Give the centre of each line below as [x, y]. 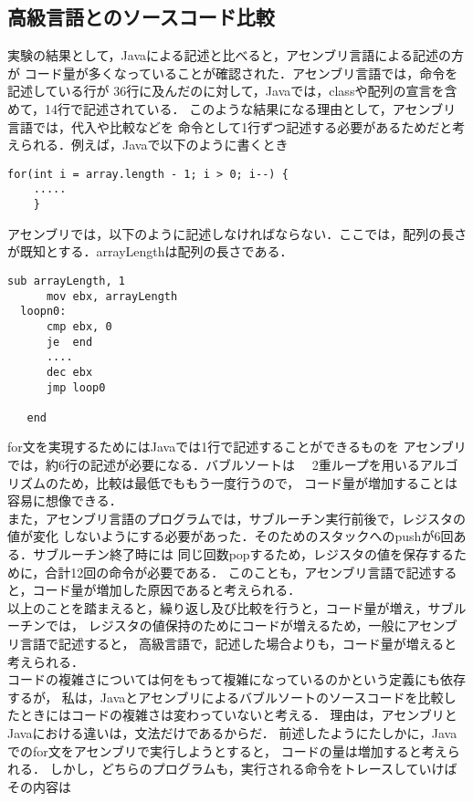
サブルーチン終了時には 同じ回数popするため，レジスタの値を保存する [243, 554]
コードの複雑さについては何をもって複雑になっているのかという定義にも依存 [236, 679]
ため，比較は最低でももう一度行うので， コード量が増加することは [258, 482]
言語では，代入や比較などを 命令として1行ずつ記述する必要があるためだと [230, 126]
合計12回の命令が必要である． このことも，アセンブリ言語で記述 [238, 572]
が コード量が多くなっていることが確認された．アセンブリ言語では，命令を [233, 73]
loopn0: [43, 312]
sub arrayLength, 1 [66, 281]
